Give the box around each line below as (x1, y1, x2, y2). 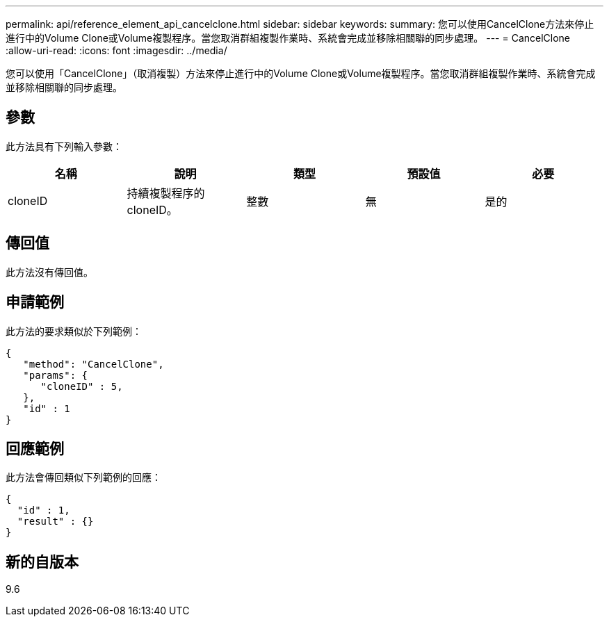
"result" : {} (17, 516, 94, 527)
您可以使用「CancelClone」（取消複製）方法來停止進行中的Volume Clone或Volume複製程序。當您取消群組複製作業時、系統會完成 (6, 67, 596, 79)
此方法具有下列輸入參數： (6, 140, 122, 152)
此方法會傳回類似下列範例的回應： (6, 471, 161, 484)
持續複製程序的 (127, 186, 205, 200)
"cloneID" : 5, (40, 380, 123, 392)
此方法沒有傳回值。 (6, 265, 93, 278)
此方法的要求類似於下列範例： (6, 325, 142, 337)
